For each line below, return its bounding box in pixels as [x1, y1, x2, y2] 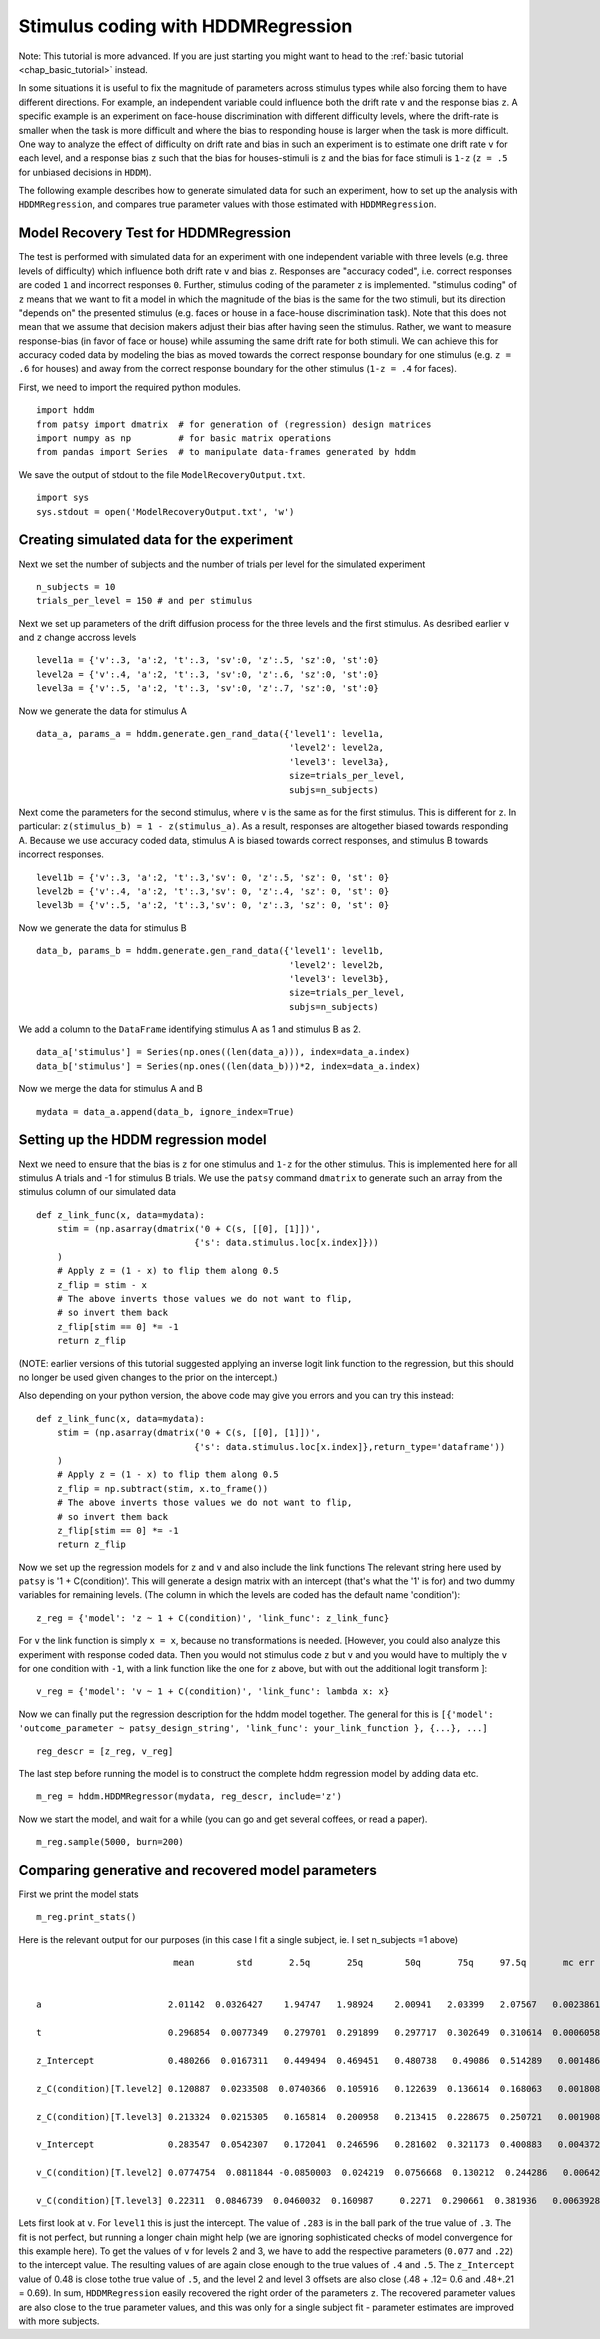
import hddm [36, 405, 95, 416]
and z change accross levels [18, 631, 137, 644]
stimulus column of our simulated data [18, 1186, 177, 1198]
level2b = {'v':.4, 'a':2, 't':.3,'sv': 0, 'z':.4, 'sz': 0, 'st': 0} [36, 885, 390, 897]
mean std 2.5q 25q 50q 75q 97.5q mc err [173, 1957, 595, 1969]
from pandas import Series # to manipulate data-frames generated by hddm [36, 446, 416, 458]
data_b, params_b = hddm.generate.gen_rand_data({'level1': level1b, [36, 945, 385, 957]
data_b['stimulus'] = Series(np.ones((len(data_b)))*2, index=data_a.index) [36, 1060, 422, 1072]
